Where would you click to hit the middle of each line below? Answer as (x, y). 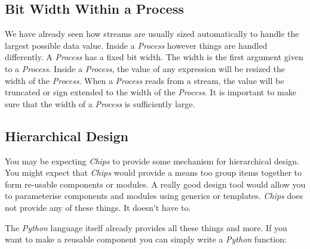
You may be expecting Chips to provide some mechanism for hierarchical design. (152, 161)
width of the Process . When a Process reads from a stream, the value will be (145, 80)
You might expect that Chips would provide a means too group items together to (154, 172)
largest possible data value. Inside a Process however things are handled (136, 45)
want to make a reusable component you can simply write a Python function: (146, 239)
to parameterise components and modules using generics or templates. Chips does (154, 196)
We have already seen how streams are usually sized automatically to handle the (152, 34)
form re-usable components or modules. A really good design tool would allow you (155, 184)
